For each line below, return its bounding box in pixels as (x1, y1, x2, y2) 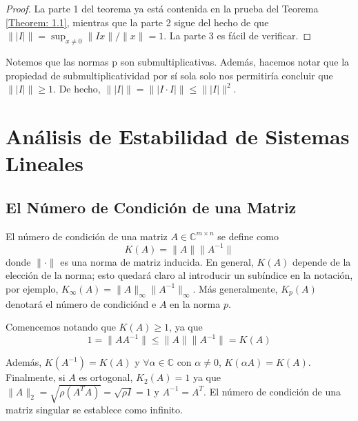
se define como (217, 228, 279, 243)
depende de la (292, 254, 351, 268)
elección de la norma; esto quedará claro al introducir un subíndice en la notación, (6, 268, 353, 282)
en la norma (170, 296, 221, 311)
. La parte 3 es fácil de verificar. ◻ (163, 28, 312, 43)
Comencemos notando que (6, 320, 116, 334)
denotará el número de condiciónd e (6, 296, 157, 311)
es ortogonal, (79, 370, 133, 384)
